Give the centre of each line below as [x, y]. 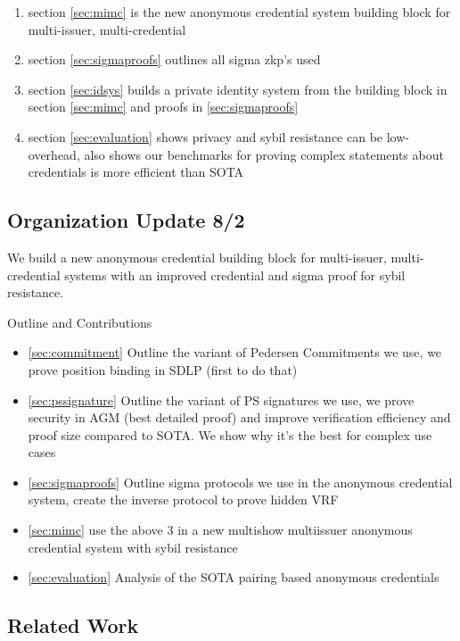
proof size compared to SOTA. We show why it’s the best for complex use [230, 434]
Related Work [73, 625]
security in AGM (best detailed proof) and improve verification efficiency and [239, 417]
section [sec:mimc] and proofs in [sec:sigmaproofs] [163, 107]
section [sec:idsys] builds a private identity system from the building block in [238, 89]
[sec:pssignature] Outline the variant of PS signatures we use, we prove [221, 400]
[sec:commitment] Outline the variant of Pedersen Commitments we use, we [235, 352]
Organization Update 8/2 [126, 220]
